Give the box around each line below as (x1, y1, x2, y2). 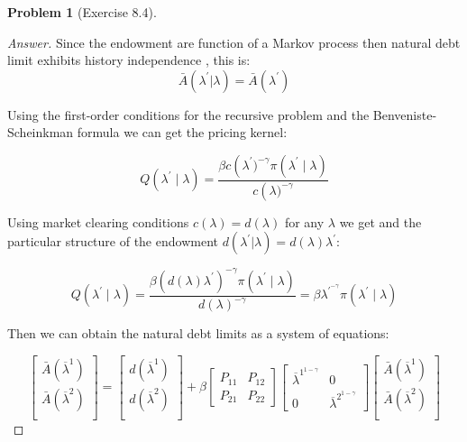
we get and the (339, 212, 422, 231)
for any (284, 212, 325, 231)
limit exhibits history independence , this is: (7, 51, 251, 69)
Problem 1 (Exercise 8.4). (7, 3, 157, 21)
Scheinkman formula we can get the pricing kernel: (7, 123, 288, 142)
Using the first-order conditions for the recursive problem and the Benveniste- (7, 105, 437, 124)
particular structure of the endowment (7, 232, 218, 251)
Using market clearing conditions (7, 212, 189, 231)
